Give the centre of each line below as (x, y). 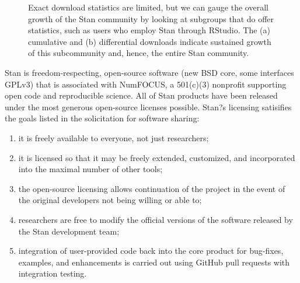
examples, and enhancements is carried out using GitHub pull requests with (154, 262)
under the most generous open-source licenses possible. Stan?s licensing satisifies (148, 106)
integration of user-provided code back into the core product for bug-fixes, (151, 251)
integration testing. (53, 273)
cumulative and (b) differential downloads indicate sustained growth (150, 41)
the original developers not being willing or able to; (110, 200)
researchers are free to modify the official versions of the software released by (156, 219)
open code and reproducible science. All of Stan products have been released (141, 95)
